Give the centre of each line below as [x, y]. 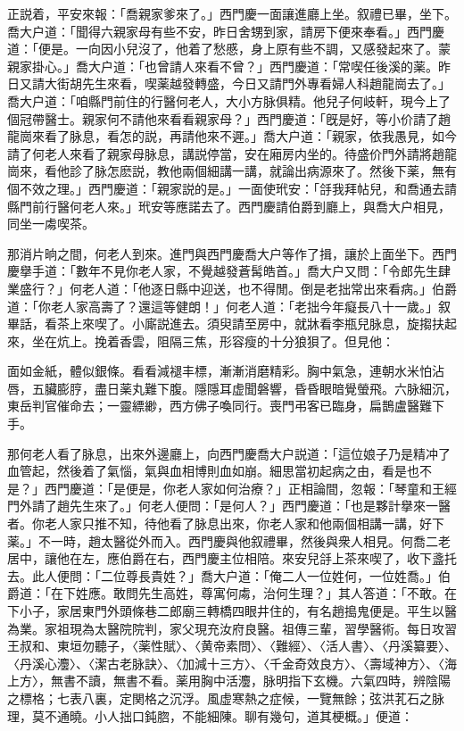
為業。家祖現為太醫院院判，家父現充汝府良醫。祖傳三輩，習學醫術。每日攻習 [232, 628]
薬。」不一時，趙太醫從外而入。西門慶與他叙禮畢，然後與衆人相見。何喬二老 [229, 540]
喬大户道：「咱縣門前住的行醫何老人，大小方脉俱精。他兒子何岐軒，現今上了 [229, 100]
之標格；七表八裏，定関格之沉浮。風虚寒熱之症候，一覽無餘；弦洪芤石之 [220, 698]
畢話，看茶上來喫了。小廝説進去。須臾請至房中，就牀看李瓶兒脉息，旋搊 [220, 324]
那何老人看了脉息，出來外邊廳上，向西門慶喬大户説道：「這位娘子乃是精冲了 [229, 453]
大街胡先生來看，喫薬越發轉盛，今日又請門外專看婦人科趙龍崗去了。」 [247, 83]
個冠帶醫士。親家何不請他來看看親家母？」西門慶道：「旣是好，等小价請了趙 [229, 118]
